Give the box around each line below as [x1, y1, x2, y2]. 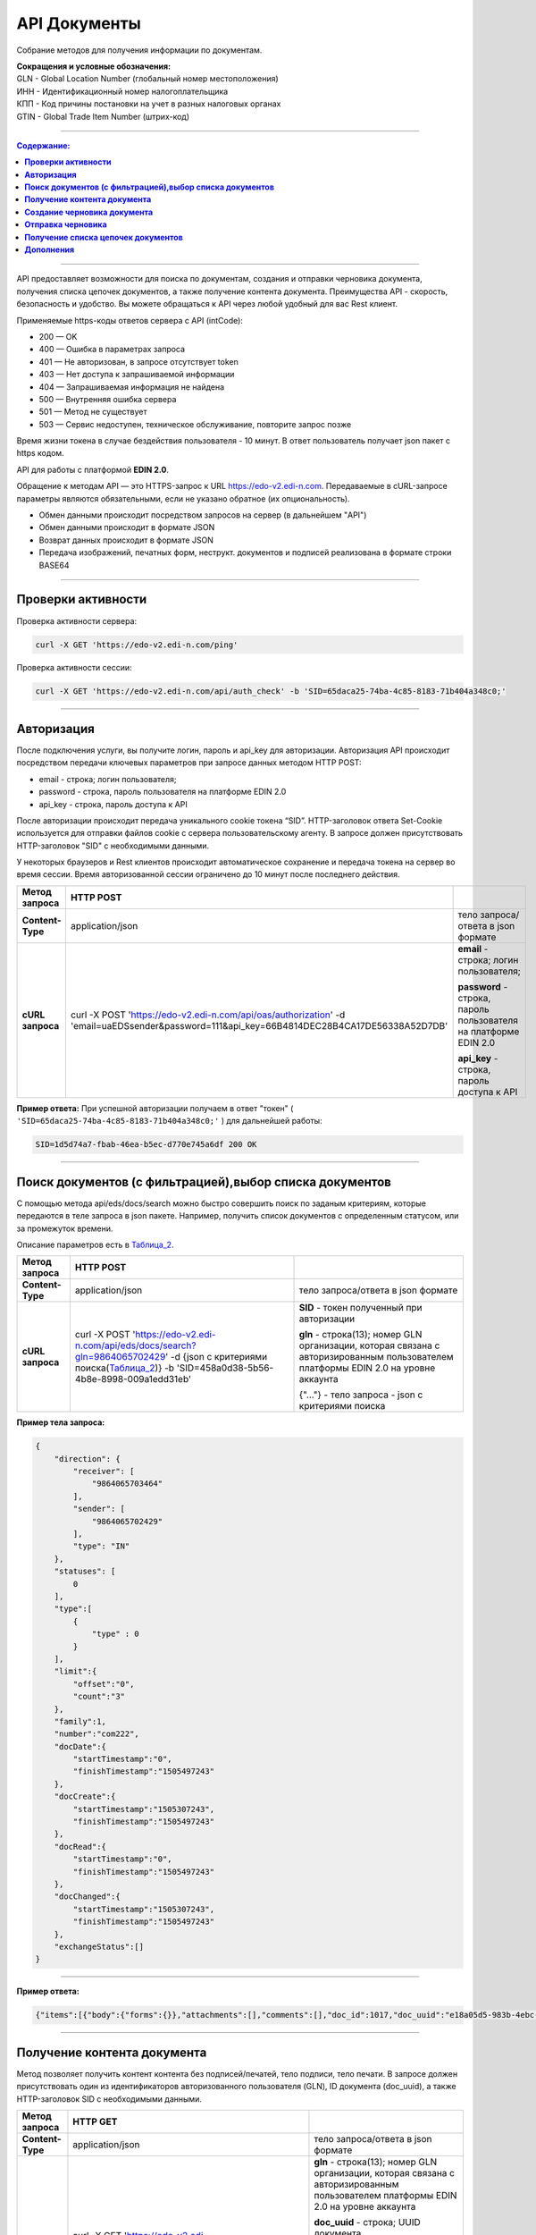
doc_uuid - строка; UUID [314, 2215, 422, 2228]
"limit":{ [54, 1666, 97, 1676]
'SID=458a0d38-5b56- [176, 1362, 274, 1374]
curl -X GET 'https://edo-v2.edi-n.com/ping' [35, 639, 239, 650]
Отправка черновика [24, 219, 107, 230]
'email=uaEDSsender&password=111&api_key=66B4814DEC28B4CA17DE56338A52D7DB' [70, 1019, 448, 1032]
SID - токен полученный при [298, 1302, 423, 1314]
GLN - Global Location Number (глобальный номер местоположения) [16, 73, 279, 84]
